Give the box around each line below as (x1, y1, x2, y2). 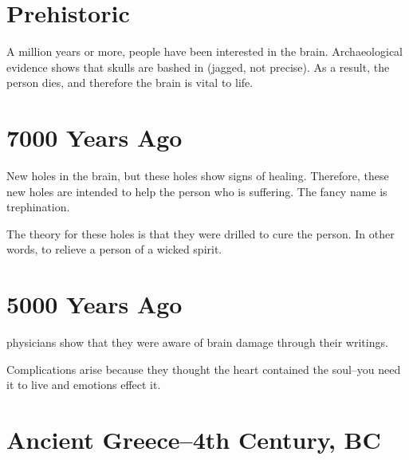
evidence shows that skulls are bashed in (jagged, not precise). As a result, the (6, 58, 390, 75)
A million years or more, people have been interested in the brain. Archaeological (6, 43, 403, 60)
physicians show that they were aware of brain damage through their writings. (6, 334, 388, 351)
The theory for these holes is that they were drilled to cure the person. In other (6, 225, 395, 242)
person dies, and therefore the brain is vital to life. (6, 74, 254, 91)
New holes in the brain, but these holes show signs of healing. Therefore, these (6, 167, 389, 184)
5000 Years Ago (6, 288, 183, 320)
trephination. (6, 199, 70, 215)
